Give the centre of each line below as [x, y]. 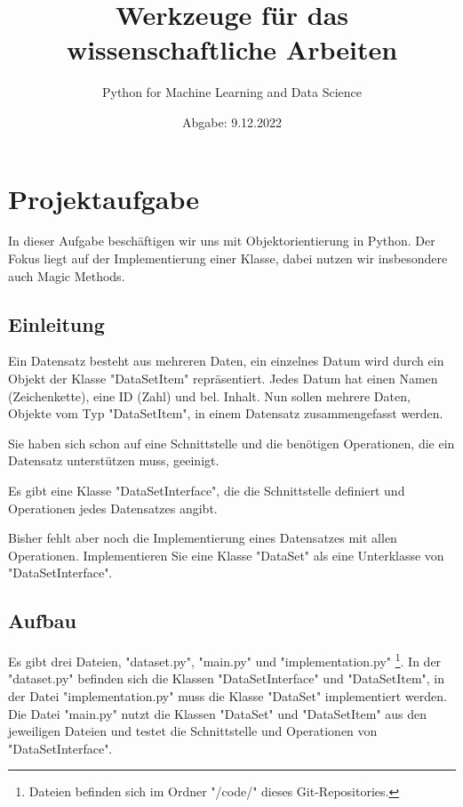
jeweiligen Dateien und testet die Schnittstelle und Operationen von [193, 731]
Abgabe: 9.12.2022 [231, 121]
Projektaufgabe [104, 198]
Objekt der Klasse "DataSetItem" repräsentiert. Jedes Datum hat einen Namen [223, 379]
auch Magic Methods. [67, 275]
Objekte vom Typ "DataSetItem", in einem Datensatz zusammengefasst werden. [226, 413]
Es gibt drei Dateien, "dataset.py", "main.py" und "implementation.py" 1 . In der [225, 660]
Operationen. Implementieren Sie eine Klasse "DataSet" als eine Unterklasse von [226, 555]
